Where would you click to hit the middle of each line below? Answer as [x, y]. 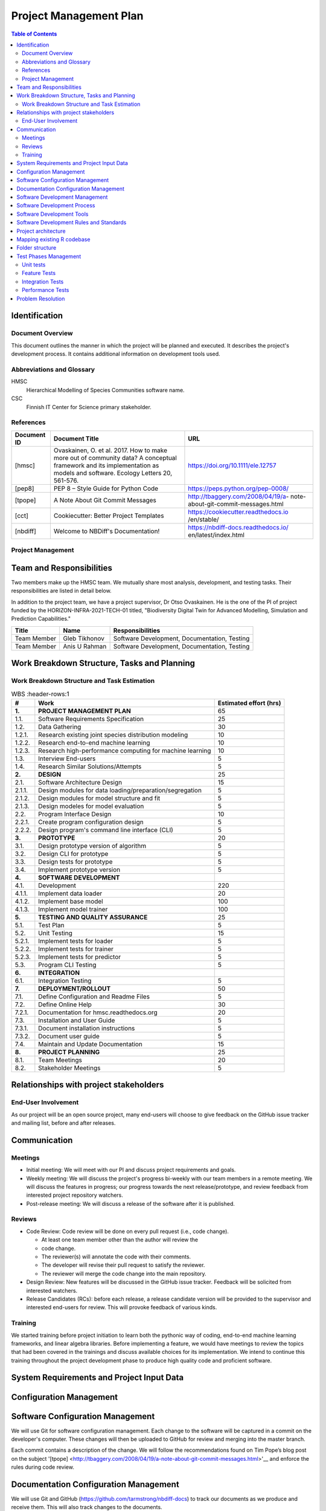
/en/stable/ [204, 519]
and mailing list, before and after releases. [63, 1123]
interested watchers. [52, 1290]
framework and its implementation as [106, 465]
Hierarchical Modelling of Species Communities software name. [105, 390]
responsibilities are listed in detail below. [61, 591]
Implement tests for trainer [76, 949]
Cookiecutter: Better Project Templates [109, 516]
